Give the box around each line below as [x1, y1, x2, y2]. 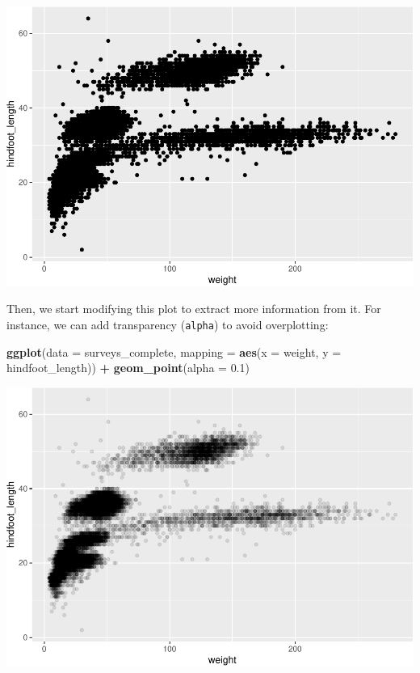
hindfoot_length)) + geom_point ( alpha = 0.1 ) [6, 359, 250, 376]
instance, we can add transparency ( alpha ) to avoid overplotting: [6, 315, 329, 332]
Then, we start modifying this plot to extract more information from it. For [6, 300, 381, 317]
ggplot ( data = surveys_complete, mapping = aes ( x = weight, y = [6, 343, 342, 360]
